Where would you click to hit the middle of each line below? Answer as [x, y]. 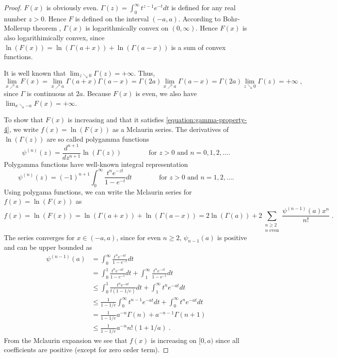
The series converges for [39, 237]
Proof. [13, 7]
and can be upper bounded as [48, 247]
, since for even [138, 237]
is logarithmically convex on [127, 28]
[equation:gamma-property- [206, 120]
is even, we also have [166, 93]
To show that [24, 120]
